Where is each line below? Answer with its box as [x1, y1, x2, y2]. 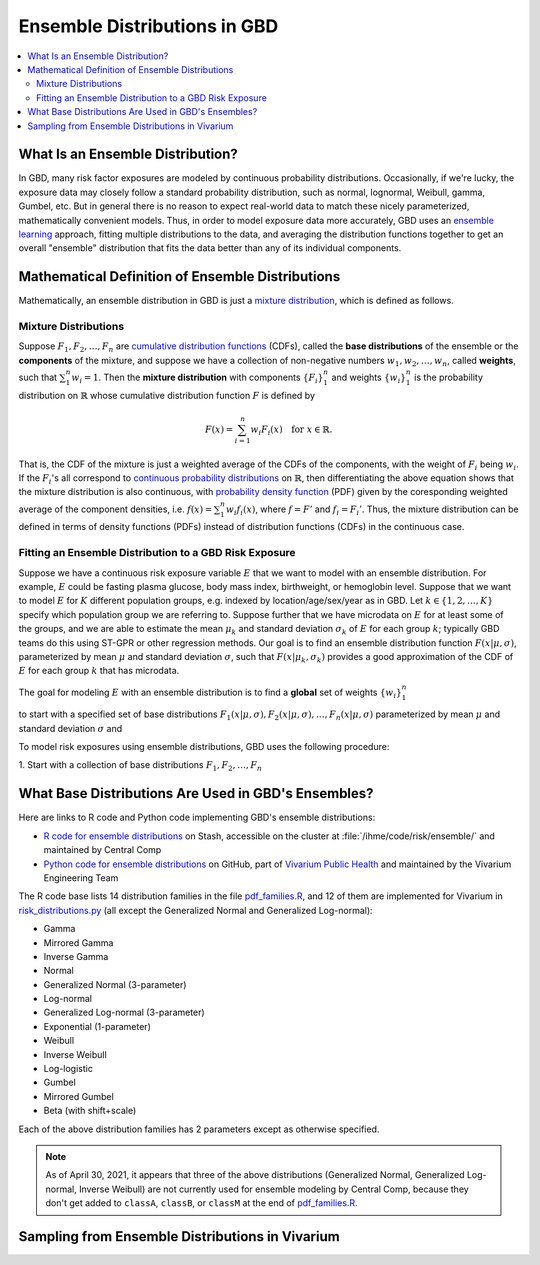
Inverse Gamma [43, 950, 109, 962]
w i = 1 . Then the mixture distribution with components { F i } [71, 371, 324, 385]
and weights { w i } [331, 371, 407, 385]
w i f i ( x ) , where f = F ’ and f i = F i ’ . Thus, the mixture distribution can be [225, 503, 519, 517]
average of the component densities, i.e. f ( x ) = [18, 503, 213, 515]
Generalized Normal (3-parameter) [43, 978, 187, 990]
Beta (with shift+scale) [43, 1105, 137, 1117]
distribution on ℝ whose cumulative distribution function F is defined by [18, 389, 315, 401]
